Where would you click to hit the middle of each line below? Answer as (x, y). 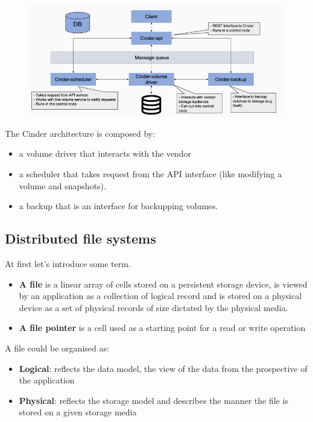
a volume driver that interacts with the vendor (105, 153)
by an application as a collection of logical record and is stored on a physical (160, 296)
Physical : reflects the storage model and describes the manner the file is (153, 400)
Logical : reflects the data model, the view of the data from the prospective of (163, 368)
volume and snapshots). (62, 185)
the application (47, 380)
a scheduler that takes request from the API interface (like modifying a (150, 174)
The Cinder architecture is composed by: (80, 133)
